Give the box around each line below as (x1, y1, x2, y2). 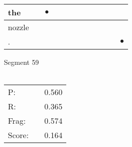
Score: (8, 129, 29, 141)
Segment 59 (4, 57, 39, 67)
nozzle (8, 21, 29, 33)
